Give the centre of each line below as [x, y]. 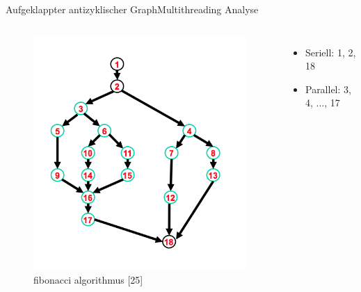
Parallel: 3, [328, 89]
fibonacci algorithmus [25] [88, 280]
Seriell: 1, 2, [330, 52]
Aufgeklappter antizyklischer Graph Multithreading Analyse [132, 9]
